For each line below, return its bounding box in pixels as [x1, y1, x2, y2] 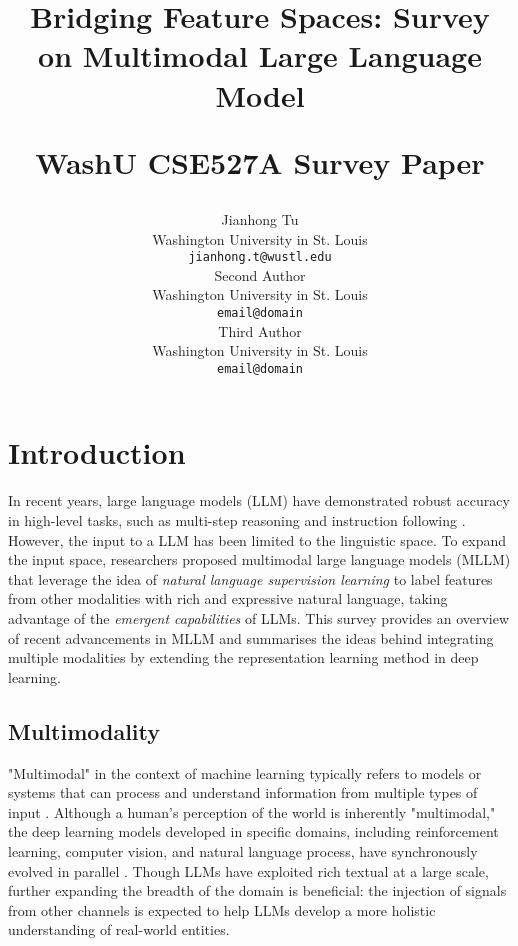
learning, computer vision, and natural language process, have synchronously [8, 840, 478, 861]
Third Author [218, 320, 302, 341]
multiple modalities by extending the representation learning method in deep [8, 647, 479, 668]
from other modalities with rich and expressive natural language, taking [8, 588, 448, 609]
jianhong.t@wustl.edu [188, 250, 332, 265]
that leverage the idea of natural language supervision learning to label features [8, 568, 493, 589]
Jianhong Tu [221, 208, 299, 229]
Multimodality [8, 715, 161, 746]
